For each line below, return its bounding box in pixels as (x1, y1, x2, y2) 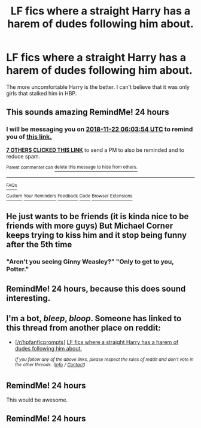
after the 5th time (6, 240, 72, 250)
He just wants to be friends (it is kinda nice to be (6, 211, 189, 222)
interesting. (6, 293, 51, 303)
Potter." (6, 265, 29, 274)
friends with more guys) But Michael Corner (6, 221, 173, 231)
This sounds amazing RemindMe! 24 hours (6, 107, 169, 118)
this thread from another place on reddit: (6, 323, 161, 333)
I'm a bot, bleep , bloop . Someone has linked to (6, 313, 182, 324)
